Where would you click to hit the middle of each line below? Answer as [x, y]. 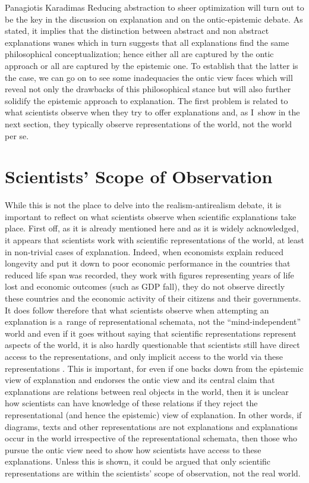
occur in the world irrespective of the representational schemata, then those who [151, 438]
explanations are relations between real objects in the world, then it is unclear [147, 391]
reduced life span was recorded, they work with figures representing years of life [149, 275]
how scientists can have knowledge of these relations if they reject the [131, 403]
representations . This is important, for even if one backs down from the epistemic [154, 368]
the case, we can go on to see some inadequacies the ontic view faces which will [149, 77]
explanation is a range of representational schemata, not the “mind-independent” [153, 322]
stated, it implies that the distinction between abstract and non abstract [137, 31]
